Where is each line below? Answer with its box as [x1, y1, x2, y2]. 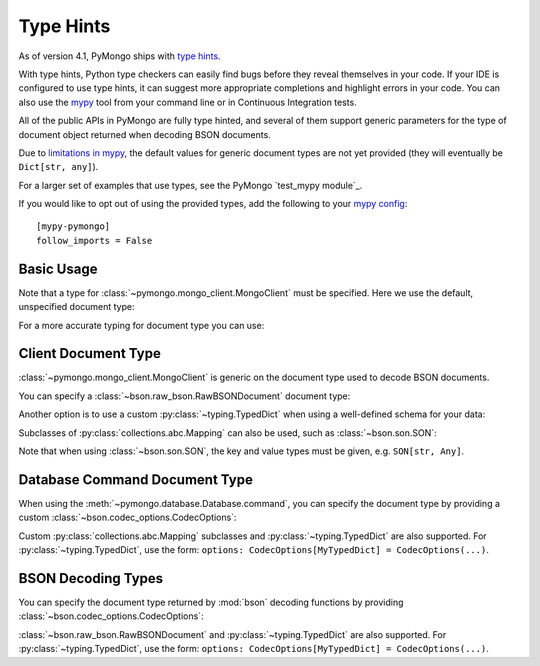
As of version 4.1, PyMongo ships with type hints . [18, 50, 221, 62]
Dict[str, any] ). [18, 161, 99, 173]
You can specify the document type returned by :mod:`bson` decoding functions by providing [18, 596, 404, 608]
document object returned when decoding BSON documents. [18, 128, 272, 140]
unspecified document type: [18, 301, 135, 313]
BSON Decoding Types [18, 570, 164, 587]
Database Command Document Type [18, 471, 254, 488]
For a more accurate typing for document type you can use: [18, 319, 265, 331]
